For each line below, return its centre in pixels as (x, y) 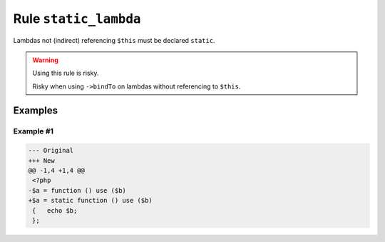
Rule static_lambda (77, 19)
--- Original (51, 151)
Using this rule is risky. (66, 73)
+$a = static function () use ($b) (90, 201)
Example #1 (33, 131)
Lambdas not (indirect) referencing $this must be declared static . (114, 40)
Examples (36, 110)
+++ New (41, 160)
